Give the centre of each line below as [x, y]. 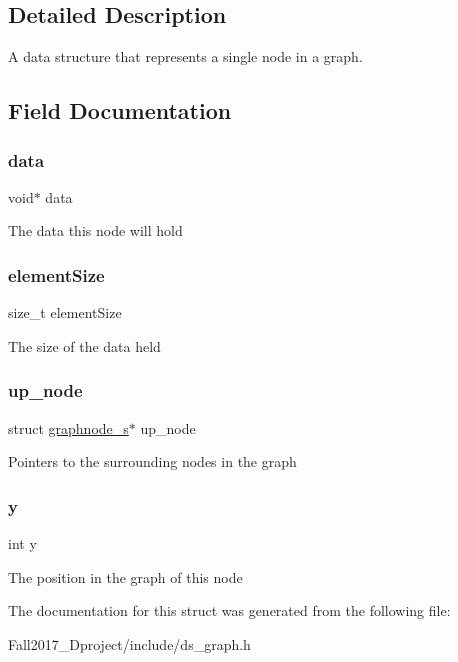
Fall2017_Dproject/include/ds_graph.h [129, 643]
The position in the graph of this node [125, 576]
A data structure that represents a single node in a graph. [185, 56]
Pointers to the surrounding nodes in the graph [152, 461]
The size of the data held [84, 345]
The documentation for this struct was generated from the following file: [229, 610]
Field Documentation [120, 110]
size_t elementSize [65, 312]
